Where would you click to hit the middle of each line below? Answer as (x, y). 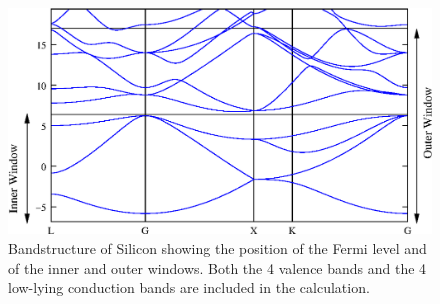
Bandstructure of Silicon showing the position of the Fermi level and (217, 248)
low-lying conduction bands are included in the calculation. (189, 287)
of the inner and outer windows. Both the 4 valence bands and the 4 (217, 267)
